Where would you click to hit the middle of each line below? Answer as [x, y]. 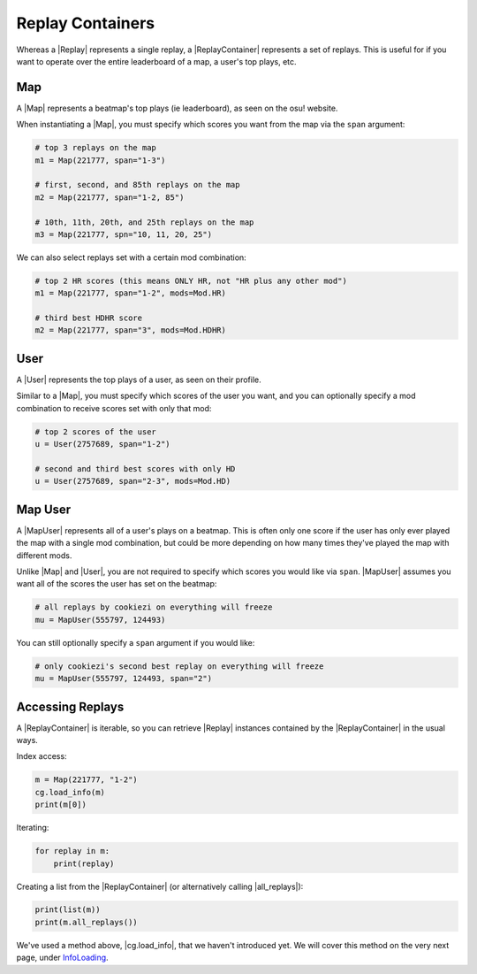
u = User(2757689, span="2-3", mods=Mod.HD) [133, 481]
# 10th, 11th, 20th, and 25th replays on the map [144, 222]
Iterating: [33, 828]
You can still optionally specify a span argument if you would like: [136, 642]
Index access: [42, 756]
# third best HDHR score [89, 318]
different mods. [44, 555]
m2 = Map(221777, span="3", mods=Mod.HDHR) [131, 330]
